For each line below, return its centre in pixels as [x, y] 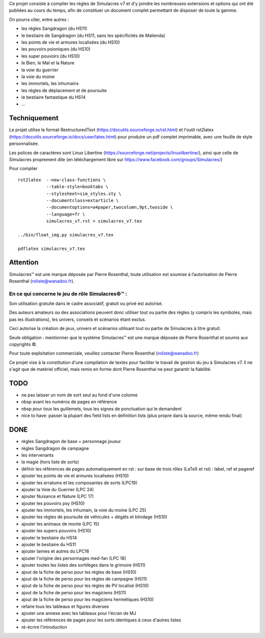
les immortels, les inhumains [50, 83]
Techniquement [34, 118]
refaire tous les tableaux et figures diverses [65, 606]
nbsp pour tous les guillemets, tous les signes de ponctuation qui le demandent [101, 409]
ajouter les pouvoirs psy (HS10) [53, 503]
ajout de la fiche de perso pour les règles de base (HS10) [79, 572]
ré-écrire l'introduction [44, 627]
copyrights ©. [23, 344]
